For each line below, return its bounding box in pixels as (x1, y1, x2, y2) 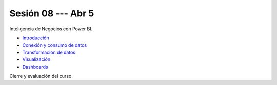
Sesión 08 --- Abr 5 (9, 8, 94, 19)
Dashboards (22, 63, 48, 70)
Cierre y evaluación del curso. (9, 73, 73, 79)
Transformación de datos (22, 49, 76, 55)
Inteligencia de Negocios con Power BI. (9, 26, 93, 32)
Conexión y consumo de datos (22, 42, 87, 48)
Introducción (22, 35, 49, 41)
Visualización (22, 56, 51, 62)
